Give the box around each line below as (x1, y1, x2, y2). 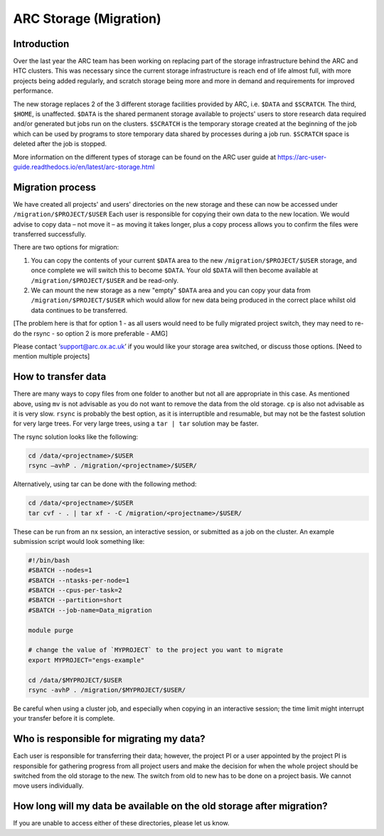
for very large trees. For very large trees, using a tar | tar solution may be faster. (13, 419, 259, 428)
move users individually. (13, 781, 85, 790)
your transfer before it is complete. (13, 714, 115, 723)
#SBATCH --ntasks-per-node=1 (28, 576, 130, 584)
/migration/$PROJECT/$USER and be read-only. (31, 276, 179, 284)
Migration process (13, 181, 96, 193)
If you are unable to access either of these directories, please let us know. (13, 819, 230, 827)
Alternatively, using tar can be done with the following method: (13, 480, 197, 488)
